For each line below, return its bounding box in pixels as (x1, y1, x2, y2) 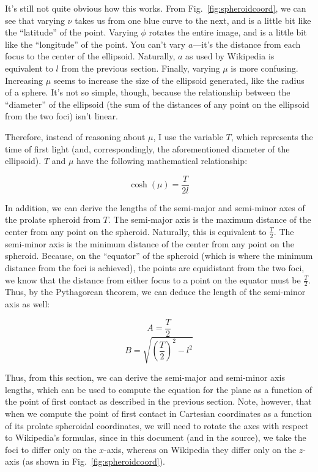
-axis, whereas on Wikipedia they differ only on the (104, 443, 297, 455)
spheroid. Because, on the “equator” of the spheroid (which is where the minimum (5, 249, 313, 262)
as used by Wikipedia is (185, 50, 275, 62)
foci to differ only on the (5, 443, 97, 455)
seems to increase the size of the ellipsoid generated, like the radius (53, 73, 305, 86)
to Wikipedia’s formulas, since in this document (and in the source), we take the (5, 431, 306, 444)
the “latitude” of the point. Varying (5, 26, 138, 39)
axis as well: (5, 298, 50, 310)
